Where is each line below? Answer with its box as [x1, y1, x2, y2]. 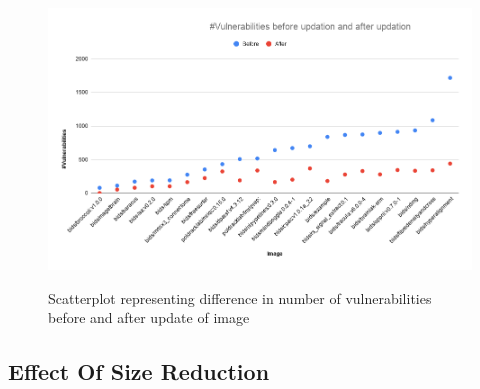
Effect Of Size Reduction [8, 356, 270, 387]
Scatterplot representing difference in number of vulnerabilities [48, 287, 432, 308]
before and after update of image [48, 307, 250, 328]
